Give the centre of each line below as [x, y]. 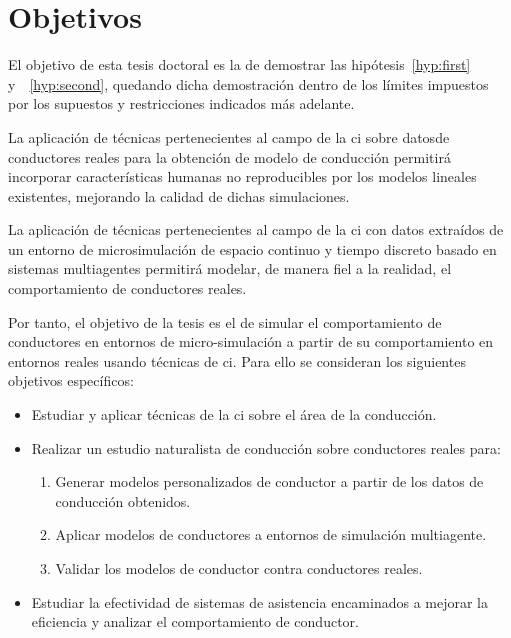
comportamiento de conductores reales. [127, 288]
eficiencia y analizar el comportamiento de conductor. [195, 621]
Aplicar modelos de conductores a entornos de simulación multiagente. [271, 534]
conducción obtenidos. [123, 500]
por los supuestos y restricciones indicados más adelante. [181, 103]
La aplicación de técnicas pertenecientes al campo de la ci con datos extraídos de [256, 229]
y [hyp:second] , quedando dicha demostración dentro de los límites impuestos [248, 83]
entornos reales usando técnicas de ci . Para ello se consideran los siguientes [237, 360]
